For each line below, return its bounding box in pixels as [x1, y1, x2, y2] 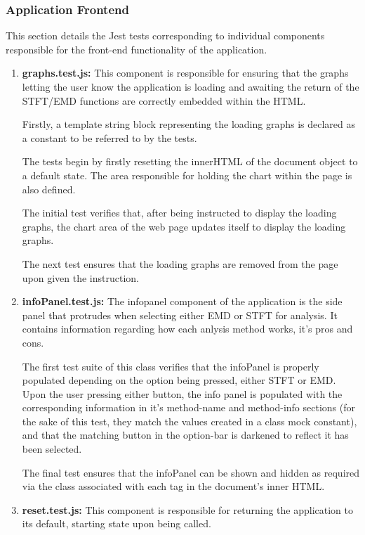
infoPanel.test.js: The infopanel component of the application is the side [22, 294, 343, 309]
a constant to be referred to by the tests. [22, 130, 197, 145]
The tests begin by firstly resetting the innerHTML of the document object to [22, 154, 358, 169]
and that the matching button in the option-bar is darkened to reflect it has [22, 427, 349, 442]
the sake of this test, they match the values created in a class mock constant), [22, 413, 357, 428]
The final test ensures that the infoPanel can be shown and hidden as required [22, 465, 360, 479]
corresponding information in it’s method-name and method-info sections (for [22, 400, 355, 415]
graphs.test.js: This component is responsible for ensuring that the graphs [22, 65, 349, 80]
